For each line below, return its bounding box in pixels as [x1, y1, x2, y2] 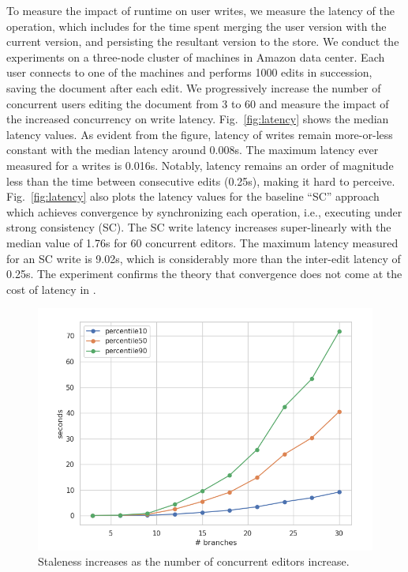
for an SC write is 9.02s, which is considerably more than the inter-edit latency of [6, 250, 401, 266]
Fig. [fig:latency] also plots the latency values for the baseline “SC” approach [6, 188, 380, 205]
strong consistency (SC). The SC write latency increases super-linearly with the [6, 219, 391, 235]
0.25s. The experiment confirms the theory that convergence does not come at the [6, 265, 402, 282]
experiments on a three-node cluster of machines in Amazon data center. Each [6, 48, 385, 65]
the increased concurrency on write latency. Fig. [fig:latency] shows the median [6, 111, 389, 127]
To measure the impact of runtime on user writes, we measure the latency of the [6, 2, 395, 18]
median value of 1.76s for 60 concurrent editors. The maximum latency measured [6, 234, 399, 250]
